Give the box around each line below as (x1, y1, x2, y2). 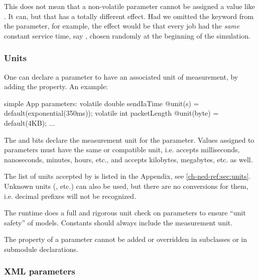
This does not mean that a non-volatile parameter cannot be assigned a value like (4, 1, 255, 11)
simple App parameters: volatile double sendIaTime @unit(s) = (4, 98, 199, 108)
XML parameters (4, 265, 75, 277)
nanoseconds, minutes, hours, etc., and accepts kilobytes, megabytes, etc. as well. (4, 154, 253, 164)
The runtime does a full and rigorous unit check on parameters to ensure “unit (4, 207, 246, 218)
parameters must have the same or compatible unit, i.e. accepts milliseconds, (4, 144, 240, 155)
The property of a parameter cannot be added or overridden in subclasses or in (4, 234, 247, 244)
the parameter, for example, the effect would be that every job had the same (4, 21, 240, 31)
